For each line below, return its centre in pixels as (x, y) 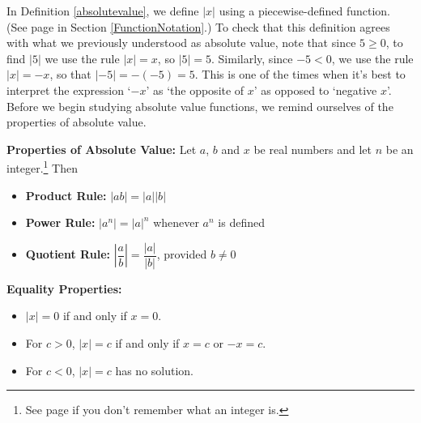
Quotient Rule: (68, 254)
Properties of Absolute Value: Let (102, 149)
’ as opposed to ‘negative (315, 90)
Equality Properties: (64, 288)
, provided (182, 254)
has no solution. (155, 370)
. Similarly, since (252, 58)
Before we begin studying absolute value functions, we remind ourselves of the (200, 106)
